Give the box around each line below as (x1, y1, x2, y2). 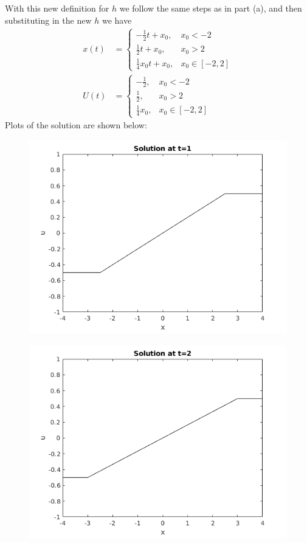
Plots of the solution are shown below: (5, 119, 147, 131)
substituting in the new (5, 13, 92, 26)
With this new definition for (5, 2, 109, 14)
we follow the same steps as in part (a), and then (119, 2, 302, 14)
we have (102, 13, 132, 26)
